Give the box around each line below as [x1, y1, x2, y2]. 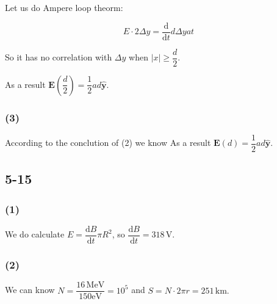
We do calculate [5, 228, 65, 241]
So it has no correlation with [5, 51, 112, 63]
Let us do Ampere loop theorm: [5, 1, 123, 13]
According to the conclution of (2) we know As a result [5, 136, 211, 149]
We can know [5, 283, 55, 296]
